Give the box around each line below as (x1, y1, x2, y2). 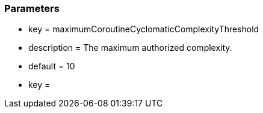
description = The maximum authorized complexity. (28, 42, 232, 53)
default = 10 (28, 61, 75, 72)
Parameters (4, 2, 60, 14)
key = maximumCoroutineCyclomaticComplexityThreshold (28, 24, 259, 35)
